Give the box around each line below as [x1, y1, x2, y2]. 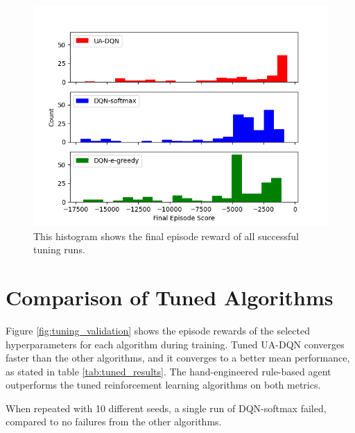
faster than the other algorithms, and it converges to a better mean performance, [6, 350, 350, 365]
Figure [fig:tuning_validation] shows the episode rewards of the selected [6, 323, 310, 337]
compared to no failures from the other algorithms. [6, 414, 222, 429]
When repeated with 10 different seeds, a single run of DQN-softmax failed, [6, 400, 327, 415]
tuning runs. [33, 242, 85, 257]
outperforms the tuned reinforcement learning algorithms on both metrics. [6, 377, 321, 392]
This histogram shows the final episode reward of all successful [33, 228, 299, 243]
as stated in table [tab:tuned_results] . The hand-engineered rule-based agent [6, 364, 331, 378]
